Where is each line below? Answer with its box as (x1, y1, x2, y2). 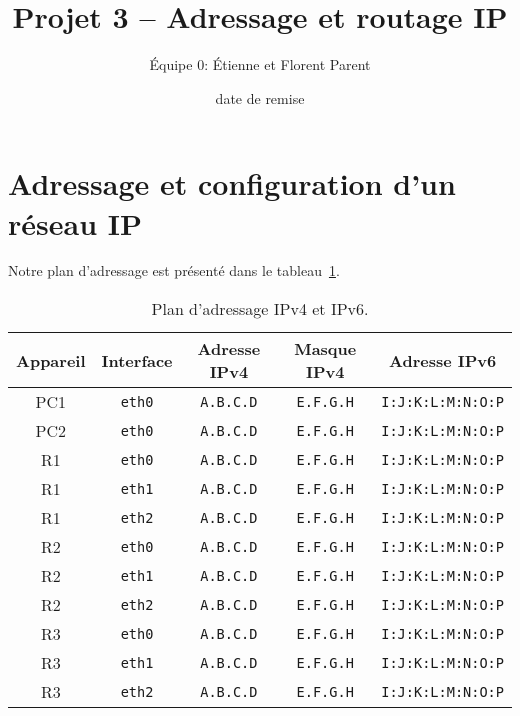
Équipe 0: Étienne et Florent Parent (149, 54, 371, 75)
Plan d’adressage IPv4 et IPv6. (151, 297, 369, 321)
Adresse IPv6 (389, 348, 497, 372)
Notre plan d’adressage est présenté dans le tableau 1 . (8, 260, 340, 281)
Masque (294, 337, 357, 361)
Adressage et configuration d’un (8, 163, 456, 204)
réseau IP (8, 202, 142, 243)
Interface (101, 348, 173, 372)
